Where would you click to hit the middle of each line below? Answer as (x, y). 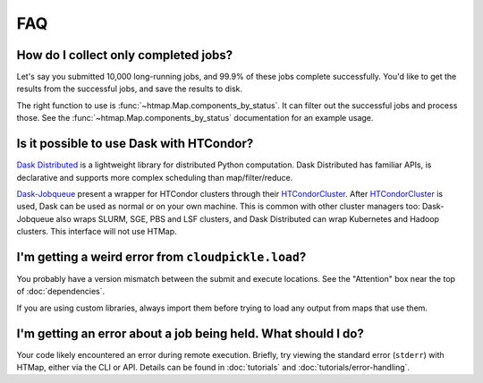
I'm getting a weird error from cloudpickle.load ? (161, 256)
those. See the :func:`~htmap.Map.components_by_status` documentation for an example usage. (195, 118)
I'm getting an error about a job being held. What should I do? (190, 333)
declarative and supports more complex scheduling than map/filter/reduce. (155, 177)
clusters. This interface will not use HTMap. (97, 232)
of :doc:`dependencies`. (61, 292)
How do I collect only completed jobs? (125, 55)
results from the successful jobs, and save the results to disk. (130, 89)
